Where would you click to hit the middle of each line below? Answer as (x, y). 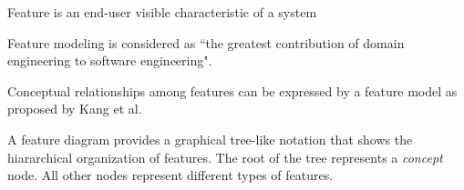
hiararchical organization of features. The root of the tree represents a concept (225, 157)
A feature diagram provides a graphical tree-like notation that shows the (210, 139)
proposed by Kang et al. (75, 109)
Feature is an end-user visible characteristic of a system (162, 12)
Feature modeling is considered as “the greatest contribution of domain (206, 42)
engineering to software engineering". (110, 60)
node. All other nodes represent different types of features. (170, 175)
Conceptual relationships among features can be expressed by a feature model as (232, 90)
